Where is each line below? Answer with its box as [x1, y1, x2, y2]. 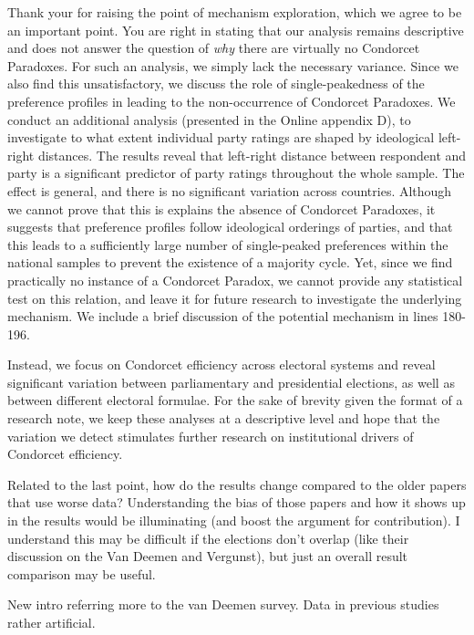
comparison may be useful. [7, 564, 156, 583]
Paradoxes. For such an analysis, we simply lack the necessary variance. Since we [7, 56, 459, 75]
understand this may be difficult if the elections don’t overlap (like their [7, 528, 409, 547]
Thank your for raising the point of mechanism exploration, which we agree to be [7, 3, 462, 21]
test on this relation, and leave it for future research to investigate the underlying [7, 288, 462, 307]
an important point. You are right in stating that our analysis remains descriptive [7, 20, 464, 39]
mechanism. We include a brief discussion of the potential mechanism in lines [7, 307, 438, 326]
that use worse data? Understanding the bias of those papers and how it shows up [7, 493, 466, 512]
